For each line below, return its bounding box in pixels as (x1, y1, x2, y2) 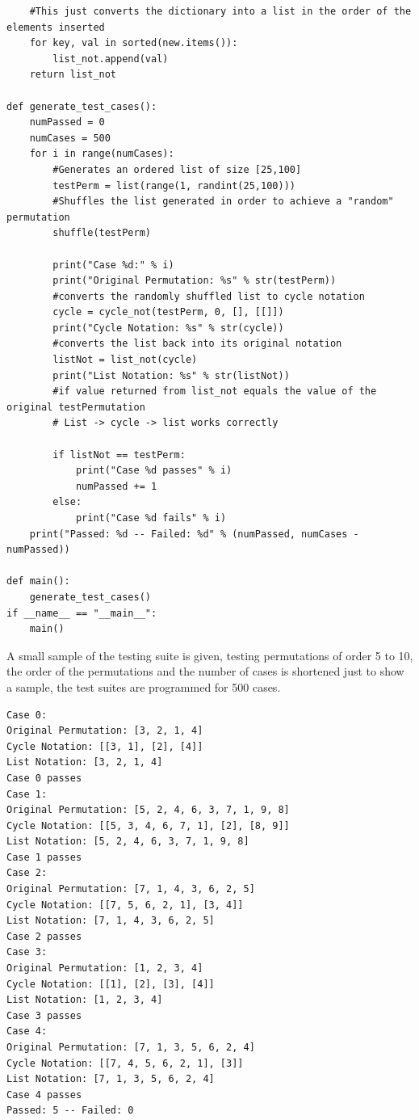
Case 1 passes (6, 851, 82, 863)
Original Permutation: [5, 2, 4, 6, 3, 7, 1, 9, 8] (6, 804, 290, 816)
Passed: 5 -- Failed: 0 (6, 1105, 134, 1117)
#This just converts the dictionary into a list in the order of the (29, 6, 412, 17)
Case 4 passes (6, 1088, 82, 1101)
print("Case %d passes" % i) (75, 465, 233, 477)
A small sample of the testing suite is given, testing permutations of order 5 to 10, (6, 646, 413, 663)
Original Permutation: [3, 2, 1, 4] (6, 725, 203, 737)
